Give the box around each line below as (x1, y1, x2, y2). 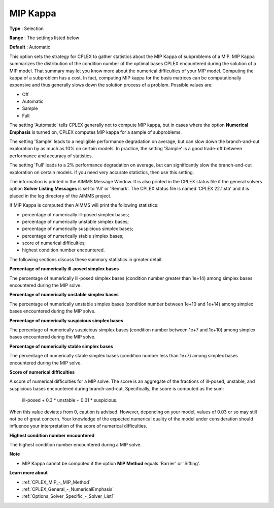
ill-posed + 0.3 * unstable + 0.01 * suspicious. (22, 397, 118, 403)
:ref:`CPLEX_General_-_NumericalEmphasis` (22, 486, 114, 492)
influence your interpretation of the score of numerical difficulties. (9, 423, 147, 429)
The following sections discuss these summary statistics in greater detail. (9, 256, 163, 262)
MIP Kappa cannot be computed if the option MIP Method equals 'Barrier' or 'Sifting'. (22, 460, 200, 466)
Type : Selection (9, 25, 44, 32)
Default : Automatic (9, 44, 51, 50)
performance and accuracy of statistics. (9, 153, 93, 159)
